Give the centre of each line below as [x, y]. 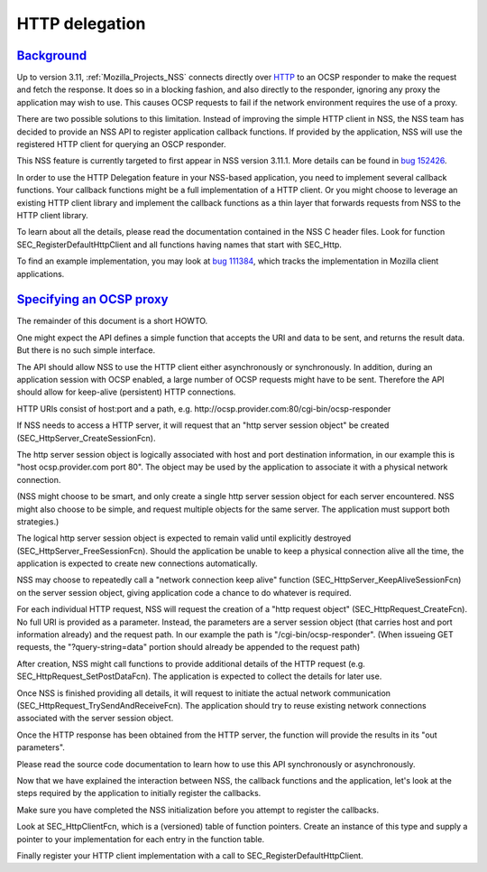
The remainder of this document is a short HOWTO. [112, 321]
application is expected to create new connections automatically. [137, 563]
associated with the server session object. [95, 719]
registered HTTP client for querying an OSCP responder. [121, 144]
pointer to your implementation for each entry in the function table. [141, 839]
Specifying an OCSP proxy [92, 299]
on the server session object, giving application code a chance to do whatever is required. [184, 592]
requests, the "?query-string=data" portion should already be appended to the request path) [188, 647]
